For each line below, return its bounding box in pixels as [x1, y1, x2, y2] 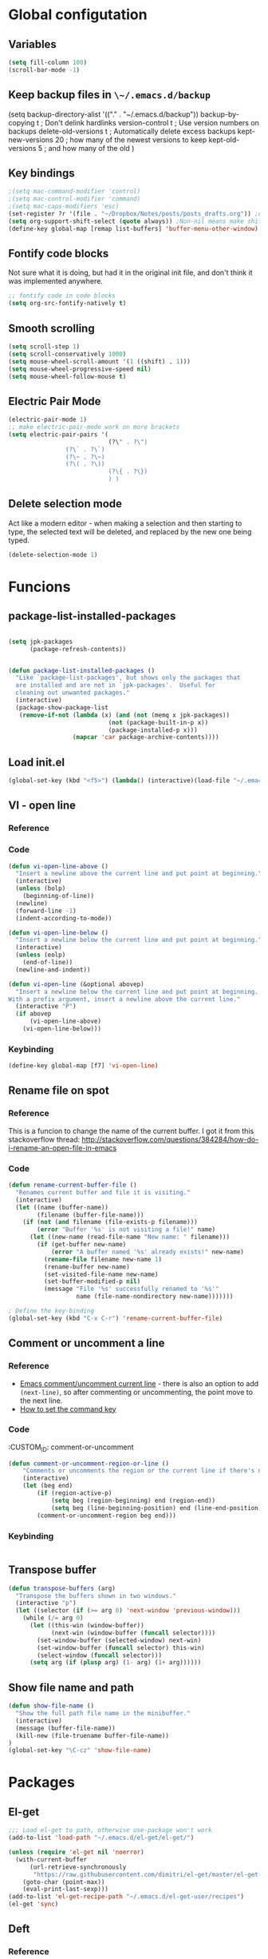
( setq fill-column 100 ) [8, 58, 88, 66]
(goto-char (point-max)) [22, 1878, 105, 1886]
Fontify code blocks [8, 247, 109, 260]
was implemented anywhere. [8, 276, 104, 286]
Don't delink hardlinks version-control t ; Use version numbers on [45, 117, 259, 127]
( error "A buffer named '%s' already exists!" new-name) [50, 1248, 245, 1256]
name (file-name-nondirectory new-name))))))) [76, 1293, 234, 1301]
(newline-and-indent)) [15, 965, 91, 974]
